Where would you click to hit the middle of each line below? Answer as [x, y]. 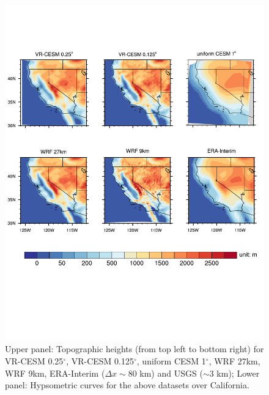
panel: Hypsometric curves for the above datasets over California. [127, 385]
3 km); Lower [234, 373]
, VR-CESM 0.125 [100, 361]
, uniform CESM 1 [171, 361]
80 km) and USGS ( [165, 373]
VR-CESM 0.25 [34, 361]
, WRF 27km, [234, 361]
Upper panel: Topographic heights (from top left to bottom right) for [134, 349]
